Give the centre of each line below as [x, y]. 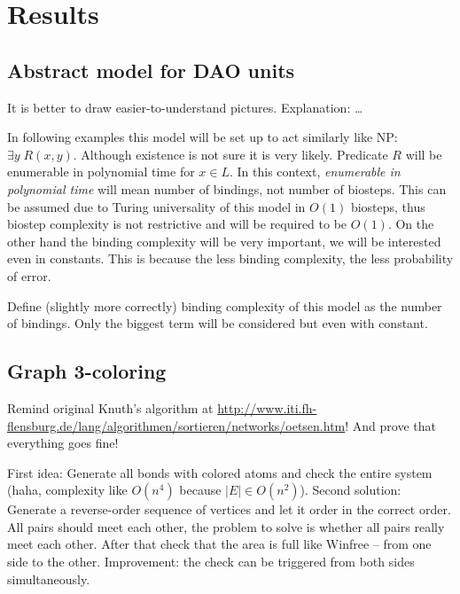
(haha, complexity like [67, 490]
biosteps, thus [388, 206]
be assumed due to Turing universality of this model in [156, 206]
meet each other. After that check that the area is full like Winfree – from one [219, 544]
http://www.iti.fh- [267, 407]
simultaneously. [49, 578]
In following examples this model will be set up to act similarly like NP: [203, 137]
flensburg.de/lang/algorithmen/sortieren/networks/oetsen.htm [176, 425]
